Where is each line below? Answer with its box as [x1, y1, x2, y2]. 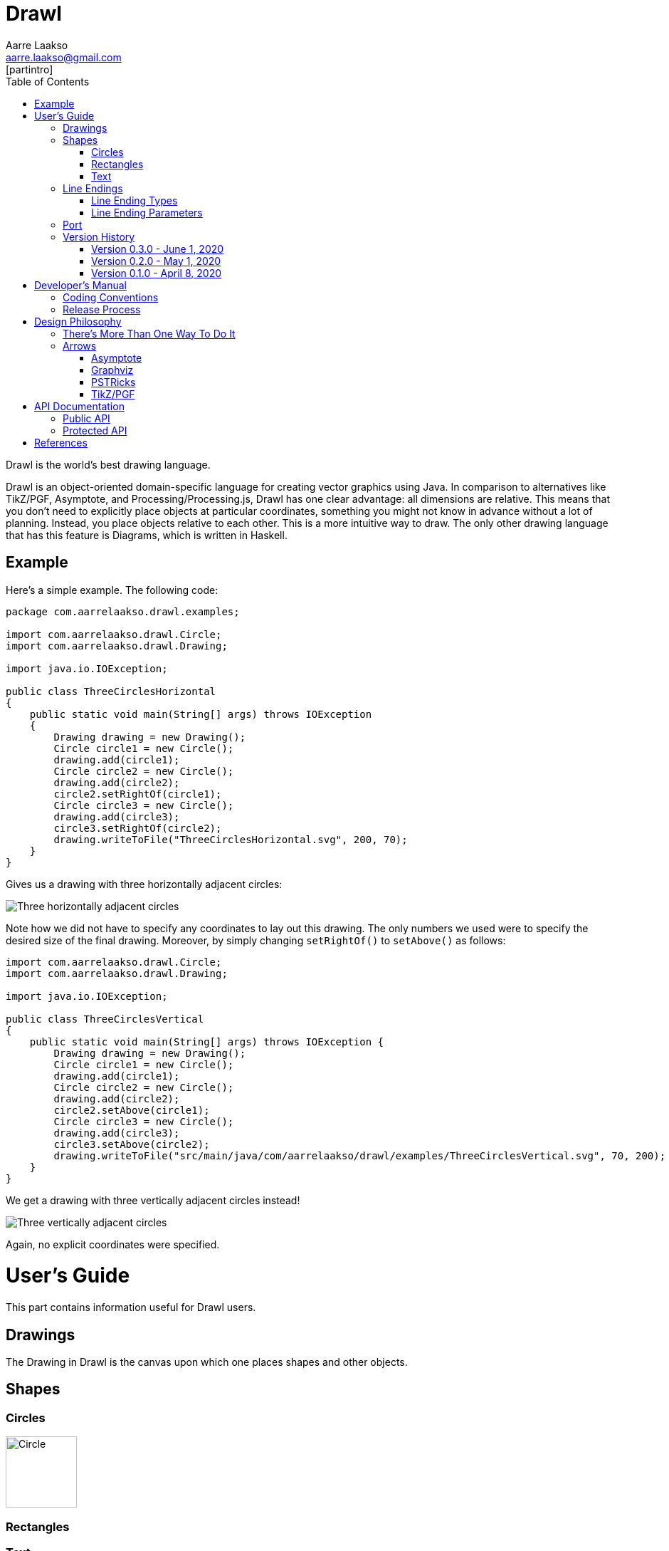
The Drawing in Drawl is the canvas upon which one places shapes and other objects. [6, 1355, 408, 1368]
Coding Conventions [63, 291, 159, 303]
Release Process [63, 303, 141, 315]
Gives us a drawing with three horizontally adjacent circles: [6, 877, 283, 890]
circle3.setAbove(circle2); [53, 1138, 210, 1150]
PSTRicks [91, 375, 136, 388]
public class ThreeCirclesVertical [6, 1013, 204, 1025]
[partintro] [6, 63, 53, 75]
